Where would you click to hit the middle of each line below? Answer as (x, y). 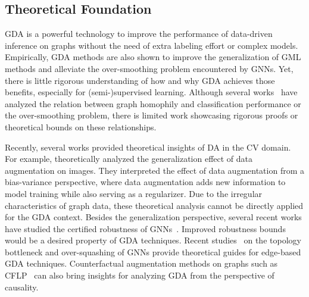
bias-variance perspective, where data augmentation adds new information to (145, 182)
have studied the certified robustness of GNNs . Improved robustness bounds (145, 228)
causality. (22, 287)
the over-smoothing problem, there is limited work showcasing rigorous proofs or (152, 115)
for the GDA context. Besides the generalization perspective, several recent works (153, 217)
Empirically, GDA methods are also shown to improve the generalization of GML (153, 57)
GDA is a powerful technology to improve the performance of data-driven (139, 34)
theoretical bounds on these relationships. (81, 126)
